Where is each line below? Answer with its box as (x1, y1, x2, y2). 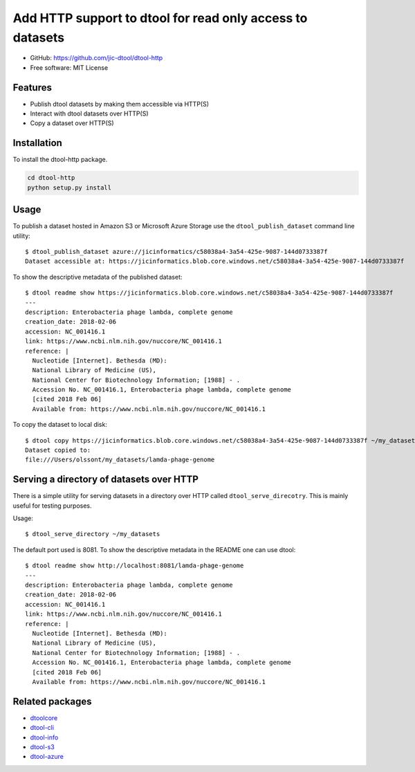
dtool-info (30, 733, 59, 742)
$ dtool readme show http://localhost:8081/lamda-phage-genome (25, 562, 244, 570)
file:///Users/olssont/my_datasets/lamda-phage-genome (25, 456, 215, 463)
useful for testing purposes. (12, 502, 93, 510)
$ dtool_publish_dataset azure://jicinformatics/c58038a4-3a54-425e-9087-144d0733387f (25, 248, 328, 255)
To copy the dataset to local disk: (12, 421, 107, 429)
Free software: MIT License (30, 63, 109, 72)
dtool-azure (30, 753, 64, 761)
